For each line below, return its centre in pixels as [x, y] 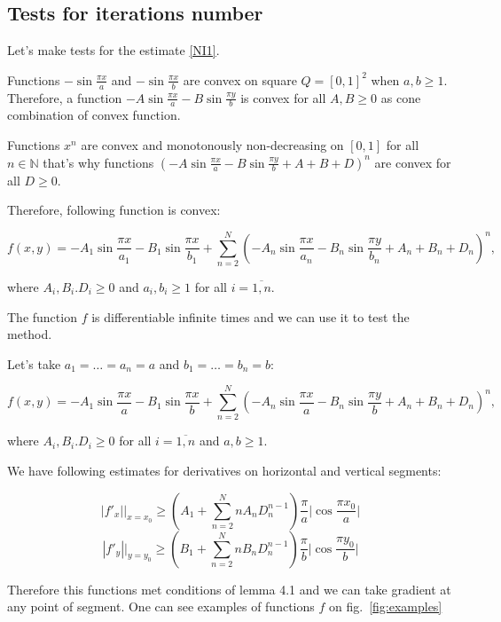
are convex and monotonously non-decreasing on [212, 145]
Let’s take [34, 363]
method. [30, 334]
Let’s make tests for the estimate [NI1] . [114, 50]
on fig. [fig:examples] [385, 606]
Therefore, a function [65, 97]
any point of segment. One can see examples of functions [161, 606]
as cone [401, 97]
